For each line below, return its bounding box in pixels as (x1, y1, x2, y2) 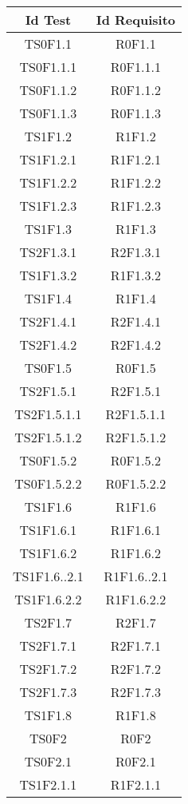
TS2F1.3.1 (19, 243, 77, 261)
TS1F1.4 (24, 289, 72, 307)
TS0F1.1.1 (19, 57, 77, 76)
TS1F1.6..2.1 (13, 567, 84, 585)
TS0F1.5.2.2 (14, 474, 82, 493)
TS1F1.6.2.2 (14, 590, 82, 608)
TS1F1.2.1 (19, 150, 77, 168)
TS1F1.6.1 (19, 521, 77, 539)
